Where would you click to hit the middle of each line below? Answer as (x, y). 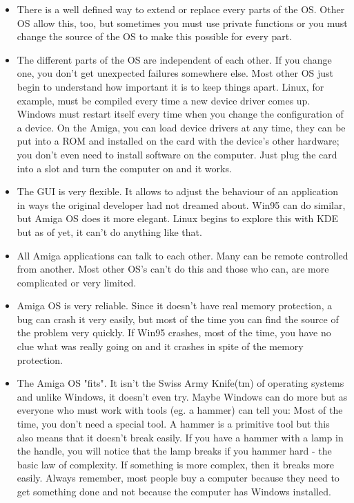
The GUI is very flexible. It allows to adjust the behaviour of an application (177, 191)
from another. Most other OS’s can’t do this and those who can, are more (173, 269)
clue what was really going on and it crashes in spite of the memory (160, 346)
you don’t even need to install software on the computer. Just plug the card (177, 154)
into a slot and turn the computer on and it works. (124, 168)
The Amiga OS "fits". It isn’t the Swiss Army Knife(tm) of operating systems (180, 383)
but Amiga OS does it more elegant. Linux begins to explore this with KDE (178, 218)
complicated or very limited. (77, 282)
